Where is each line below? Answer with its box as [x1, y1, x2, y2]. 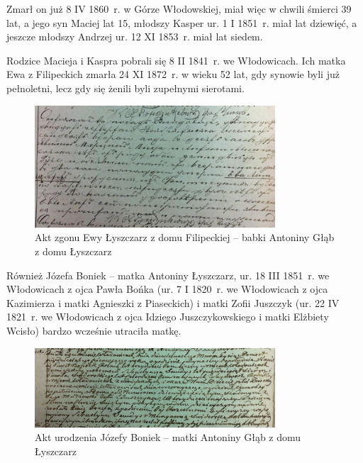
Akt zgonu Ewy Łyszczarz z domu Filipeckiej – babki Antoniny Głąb [35, 230, 335, 245]
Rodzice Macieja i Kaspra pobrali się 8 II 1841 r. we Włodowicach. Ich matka [6, 52, 346, 67]
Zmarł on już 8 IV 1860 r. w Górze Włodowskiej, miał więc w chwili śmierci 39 [6, 1, 352, 16]
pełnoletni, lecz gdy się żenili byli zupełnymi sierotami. [6, 80, 245, 95]
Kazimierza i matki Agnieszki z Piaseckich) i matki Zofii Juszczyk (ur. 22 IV [6, 295, 340, 310]
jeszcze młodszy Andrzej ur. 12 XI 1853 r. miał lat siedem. [6, 29, 263, 44]
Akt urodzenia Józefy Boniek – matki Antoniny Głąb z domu [35, 430, 301, 445]
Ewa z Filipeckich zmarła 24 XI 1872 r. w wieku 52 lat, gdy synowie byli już [6, 67, 340, 82]
